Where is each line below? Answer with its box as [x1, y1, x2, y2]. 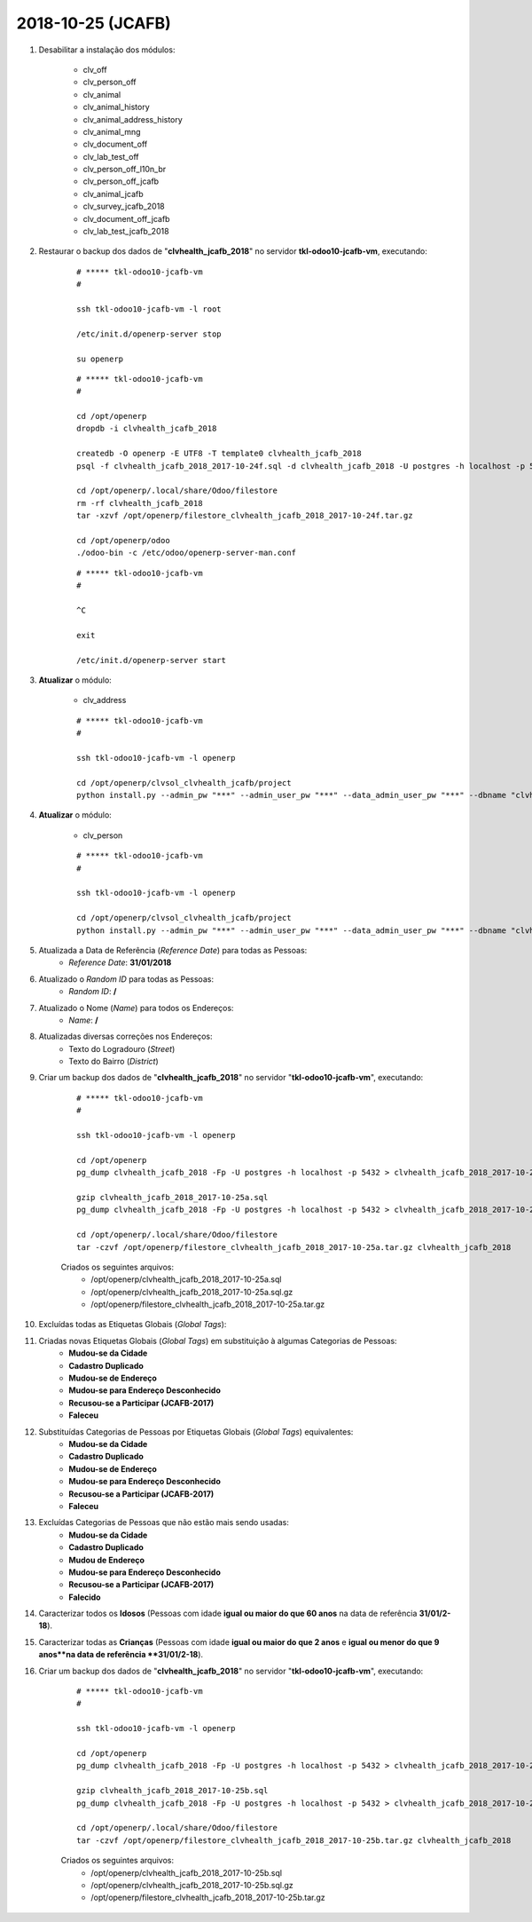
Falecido [68, 1592, 101, 1602]
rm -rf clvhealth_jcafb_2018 [76, 498, 203, 508]
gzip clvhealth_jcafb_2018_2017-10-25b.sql [76, 1785, 269, 1796]
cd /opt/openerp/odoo [76, 535, 170, 545]
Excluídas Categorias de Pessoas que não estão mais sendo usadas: [38, 1517, 290, 1528]
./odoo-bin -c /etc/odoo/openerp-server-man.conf [76, 548, 297, 558]
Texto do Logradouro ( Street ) [68, 1043, 176, 1054]
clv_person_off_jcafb [82, 176, 160, 186]
